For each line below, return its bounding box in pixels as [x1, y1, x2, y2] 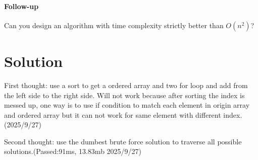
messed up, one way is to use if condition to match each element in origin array [4, 100, 250, 110]
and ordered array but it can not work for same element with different [4, 109, 221, 120]
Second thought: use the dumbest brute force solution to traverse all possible [4, 136, 242, 146]
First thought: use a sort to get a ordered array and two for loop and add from [4, 79, 248, 90]
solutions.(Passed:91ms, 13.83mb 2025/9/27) [4, 146, 142, 156]
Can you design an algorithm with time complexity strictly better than [4, 20, 224, 30]
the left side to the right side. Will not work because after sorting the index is [4, 90, 245, 100]
